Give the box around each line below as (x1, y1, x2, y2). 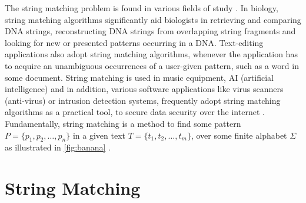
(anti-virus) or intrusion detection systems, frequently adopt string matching (5, 94, 281, 106)
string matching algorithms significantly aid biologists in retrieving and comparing (5, 13, 301, 25)
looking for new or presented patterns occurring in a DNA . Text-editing (5, 36, 264, 48)
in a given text (72, 129, 125, 141)
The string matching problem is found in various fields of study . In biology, (5, 2, 278, 14)
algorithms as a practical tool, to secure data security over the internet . (5, 106, 265, 118)
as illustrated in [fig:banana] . (5, 141, 111, 153)
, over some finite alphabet (191, 129, 287, 141)
